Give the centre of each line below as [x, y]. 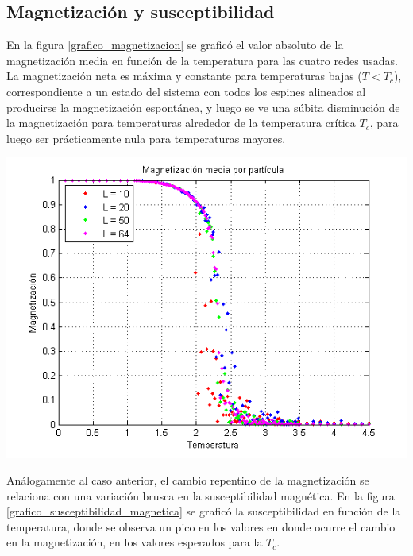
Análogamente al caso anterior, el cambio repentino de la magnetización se [188, 479]
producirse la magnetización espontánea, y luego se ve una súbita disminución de [203, 107]
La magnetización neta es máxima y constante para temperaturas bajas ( [184, 76]
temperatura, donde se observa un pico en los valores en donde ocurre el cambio [201, 526]
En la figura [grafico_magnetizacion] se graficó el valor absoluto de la [175, 45]
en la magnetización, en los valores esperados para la [135, 542]
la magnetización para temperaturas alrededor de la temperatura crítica [181, 123]
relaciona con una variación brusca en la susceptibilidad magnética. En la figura [201, 495]
